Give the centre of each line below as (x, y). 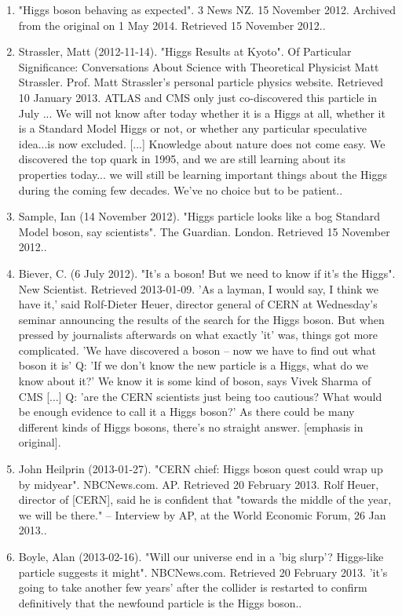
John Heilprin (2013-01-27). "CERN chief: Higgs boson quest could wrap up (201, 469)
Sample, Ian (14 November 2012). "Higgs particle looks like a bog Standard (199, 216)
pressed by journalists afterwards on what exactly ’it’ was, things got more (198, 335)
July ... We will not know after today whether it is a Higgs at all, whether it (202, 113)
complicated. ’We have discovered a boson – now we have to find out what (197, 350)
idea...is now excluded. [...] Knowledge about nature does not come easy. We (202, 143)
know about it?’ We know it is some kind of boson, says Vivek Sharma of (195, 381)
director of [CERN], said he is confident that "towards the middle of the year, (205, 499)
